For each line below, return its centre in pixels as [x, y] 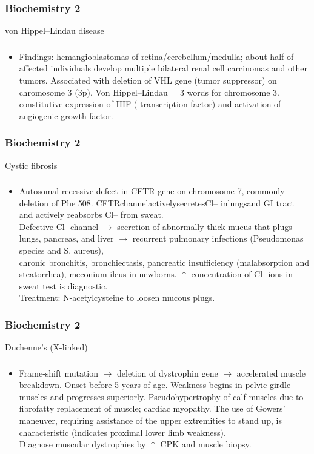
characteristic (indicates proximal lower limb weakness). [122, 432]
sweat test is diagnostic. [63, 285]
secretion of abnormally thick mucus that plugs [205, 226]
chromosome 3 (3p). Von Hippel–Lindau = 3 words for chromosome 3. [149, 92]
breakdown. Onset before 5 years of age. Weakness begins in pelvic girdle [155, 385]
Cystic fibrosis [31, 165]
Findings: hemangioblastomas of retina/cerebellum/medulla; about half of [156, 56]
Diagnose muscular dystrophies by [82, 444]
